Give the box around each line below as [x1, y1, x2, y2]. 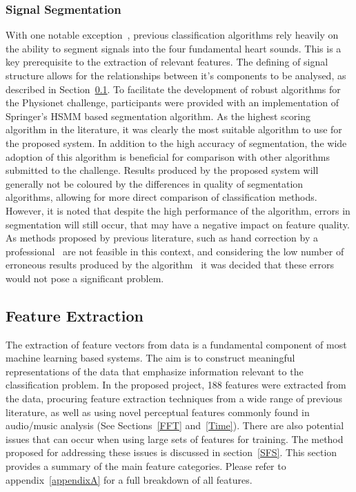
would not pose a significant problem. [6, 270, 164, 285]
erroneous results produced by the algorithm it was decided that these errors [6, 257, 334, 272]
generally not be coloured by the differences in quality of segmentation [6, 176, 304, 190]
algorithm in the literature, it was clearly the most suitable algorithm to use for [6, 122, 342, 137]
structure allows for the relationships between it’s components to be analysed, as [6, 68, 346, 82]
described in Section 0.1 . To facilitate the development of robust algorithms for [6, 81, 341, 96]
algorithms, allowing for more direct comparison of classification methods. [6, 190, 317, 204]
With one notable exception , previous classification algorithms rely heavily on [6, 28, 339, 42]
